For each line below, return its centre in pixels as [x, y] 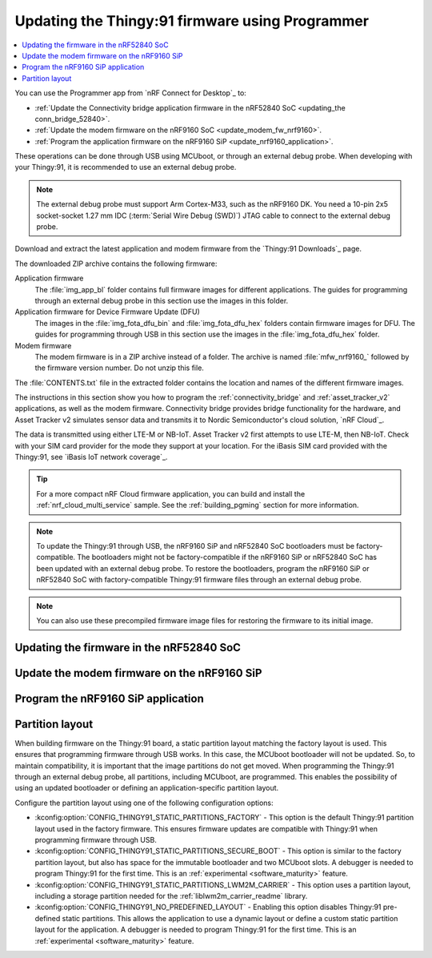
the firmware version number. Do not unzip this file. [119, 368]
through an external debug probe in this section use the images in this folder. [162, 300]
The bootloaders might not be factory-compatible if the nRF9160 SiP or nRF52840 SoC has [227, 557]
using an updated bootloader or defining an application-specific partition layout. [147, 788]
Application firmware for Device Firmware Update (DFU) [107, 312]
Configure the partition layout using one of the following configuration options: [144, 803]
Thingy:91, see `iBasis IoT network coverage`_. [91, 457]
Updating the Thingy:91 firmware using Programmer [192, 21]
